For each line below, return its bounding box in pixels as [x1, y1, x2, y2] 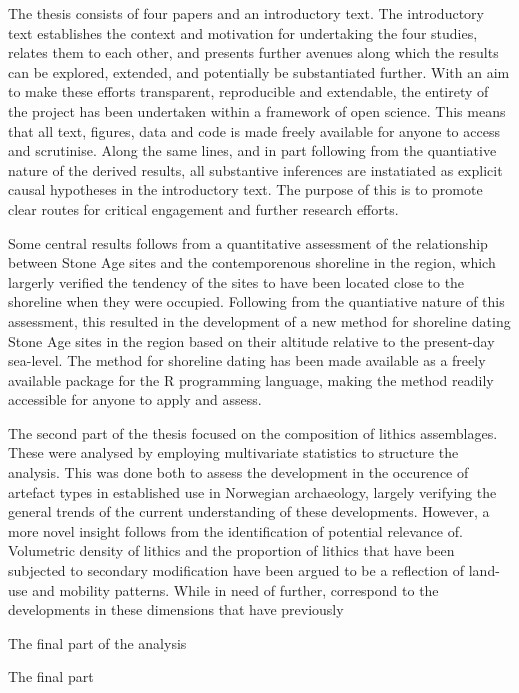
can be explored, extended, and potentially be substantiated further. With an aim [8, 61, 510, 82]
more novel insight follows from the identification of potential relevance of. [8, 520, 463, 541]
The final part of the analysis [8, 632, 187, 653]
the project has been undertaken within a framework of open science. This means [8, 100, 506, 121]
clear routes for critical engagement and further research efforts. [8, 198, 399, 219]
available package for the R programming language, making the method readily [8, 369, 494, 390]
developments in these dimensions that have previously [8, 599, 344, 620]
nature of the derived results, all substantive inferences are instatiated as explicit [8, 159, 503, 180]
